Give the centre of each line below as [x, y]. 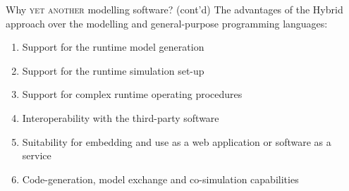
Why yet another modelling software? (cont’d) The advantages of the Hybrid [174, 9]
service [37, 155]
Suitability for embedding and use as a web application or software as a [177, 141]
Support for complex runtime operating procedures [132, 94]
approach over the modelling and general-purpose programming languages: [167, 23]
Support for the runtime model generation [113, 47]
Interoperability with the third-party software [121, 117]
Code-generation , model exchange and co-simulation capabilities [160, 179]
